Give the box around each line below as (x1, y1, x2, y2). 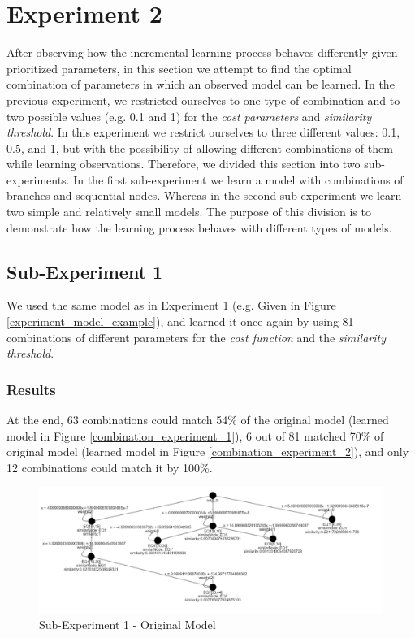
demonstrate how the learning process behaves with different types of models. (6, 219, 392, 236)
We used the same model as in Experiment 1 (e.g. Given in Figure (6, 297, 336, 314)
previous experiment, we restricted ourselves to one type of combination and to (6, 91, 400, 108)
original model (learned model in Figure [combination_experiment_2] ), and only (6, 443, 409, 460)
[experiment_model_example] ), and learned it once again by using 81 (6, 313, 354, 330)
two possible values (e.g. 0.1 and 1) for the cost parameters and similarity (6, 107, 372, 124)
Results (6, 379, 56, 399)
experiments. (6, 171, 70, 188)
